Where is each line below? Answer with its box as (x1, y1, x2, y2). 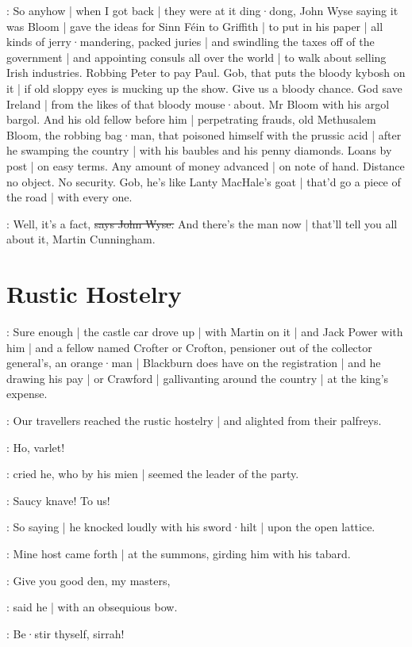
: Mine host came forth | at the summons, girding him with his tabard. (6, 545, 351, 561)
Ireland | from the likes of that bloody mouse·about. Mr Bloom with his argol (6, 95, 390, 112)
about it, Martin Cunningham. (6, 231, 156, 247)
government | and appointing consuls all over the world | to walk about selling (6, 48, 387, 65)
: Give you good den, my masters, (6, 572, 171, 588)
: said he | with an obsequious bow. (6, 599, 178, 615)
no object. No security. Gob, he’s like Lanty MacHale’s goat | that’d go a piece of (6, 173, 401, 190)
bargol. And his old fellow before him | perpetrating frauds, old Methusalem (6, 111, 376, 128)
